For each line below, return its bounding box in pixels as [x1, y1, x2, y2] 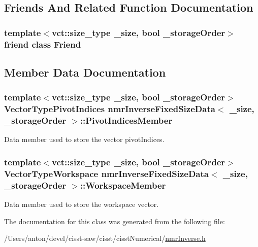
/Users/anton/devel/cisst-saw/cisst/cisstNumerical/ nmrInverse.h [4, 233, 206, 243]
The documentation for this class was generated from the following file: [4, 216, 225, 226]
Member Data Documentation [4, 64, 166, 80]
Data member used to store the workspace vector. [4, 199, 159, 209]
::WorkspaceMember [80, 179, 166, 191]
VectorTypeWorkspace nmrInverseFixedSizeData [4, 167, 209, 180]
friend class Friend [4, 38, 81, 50]
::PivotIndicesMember [80, 114, 173, 127]
